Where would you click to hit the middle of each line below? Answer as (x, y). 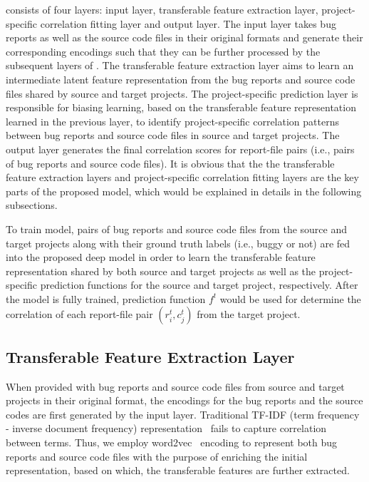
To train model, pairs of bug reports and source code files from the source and (176, 229)
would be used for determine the (290, 298)
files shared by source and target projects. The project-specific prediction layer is (182, 93)
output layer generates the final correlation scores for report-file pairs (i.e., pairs (180, 149)
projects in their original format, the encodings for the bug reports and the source (184, 400)
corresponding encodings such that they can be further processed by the (163, 51)
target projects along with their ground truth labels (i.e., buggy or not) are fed (178, 243)
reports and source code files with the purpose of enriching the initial (157, 456)
